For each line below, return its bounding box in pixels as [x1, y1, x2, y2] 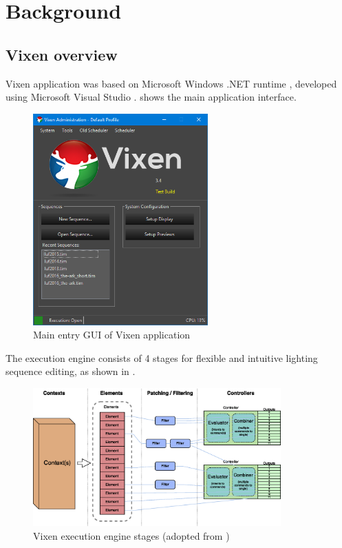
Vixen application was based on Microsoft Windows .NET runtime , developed [6, 76, 337, 90]
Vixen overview [6, 43, 118, 65]
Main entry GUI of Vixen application [33, 327, 191, 342]
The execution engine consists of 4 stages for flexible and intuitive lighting [6, 350, 318, 365]
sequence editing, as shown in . [6, 364, 136, 378]
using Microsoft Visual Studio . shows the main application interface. [6, 90, 297, 104]
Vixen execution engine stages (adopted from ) [33, 528, 230, 542]
